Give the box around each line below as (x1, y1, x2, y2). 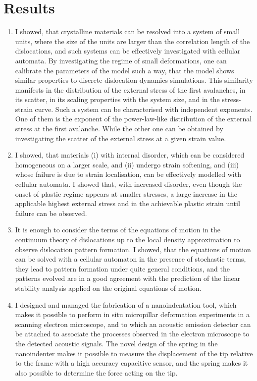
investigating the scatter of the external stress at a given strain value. (15, 133, 226, 143)
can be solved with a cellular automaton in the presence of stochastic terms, (15, 254, 246, 264)
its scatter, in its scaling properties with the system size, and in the (15, 94, 220, 105)
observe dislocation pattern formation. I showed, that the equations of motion (15, 244, 251, 254)
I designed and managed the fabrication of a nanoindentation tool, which (15, 299, 237, 310)
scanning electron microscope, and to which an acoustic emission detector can (15, 319, 251, 329)
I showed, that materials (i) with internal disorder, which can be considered (15, 150, 245, 160)
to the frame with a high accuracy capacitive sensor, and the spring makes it (15, 358, 248, 368)
